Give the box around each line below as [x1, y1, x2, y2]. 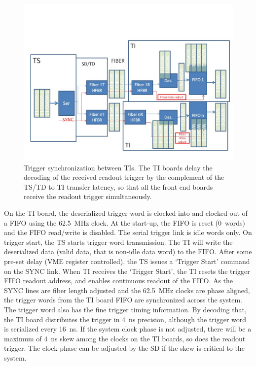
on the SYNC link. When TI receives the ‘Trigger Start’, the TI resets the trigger [4, 266, 250, 276]
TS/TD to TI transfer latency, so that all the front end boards [24, 181, 213, 192]
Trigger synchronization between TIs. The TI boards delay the [24, 162, 213, 172]
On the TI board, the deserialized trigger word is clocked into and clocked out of [4, 207, 248, 218]
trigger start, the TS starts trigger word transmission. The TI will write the [4, 236, 233, 247]
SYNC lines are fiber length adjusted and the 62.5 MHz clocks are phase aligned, [4, 285, 250, 295]
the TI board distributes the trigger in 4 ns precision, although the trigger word [4, 314, 247, 324]
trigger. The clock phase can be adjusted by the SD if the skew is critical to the [4, 343, 245, 353]
